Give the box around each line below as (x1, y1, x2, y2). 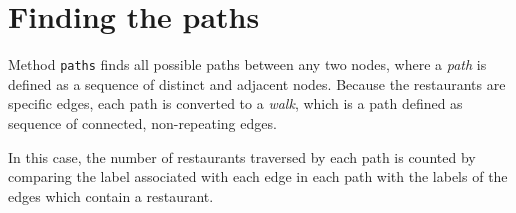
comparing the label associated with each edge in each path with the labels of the (8, 166, 508, 187)
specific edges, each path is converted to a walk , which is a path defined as (8, 93, 463, 114)
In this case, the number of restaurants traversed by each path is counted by (8, 146, 476, 167)
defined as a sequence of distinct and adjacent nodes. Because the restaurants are (8, 73, 506, 94)
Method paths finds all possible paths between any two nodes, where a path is (8, 54, 487, 75)
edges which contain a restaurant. (8, 185, 214, 206)
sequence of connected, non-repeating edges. (8, 112, 277, 133)
